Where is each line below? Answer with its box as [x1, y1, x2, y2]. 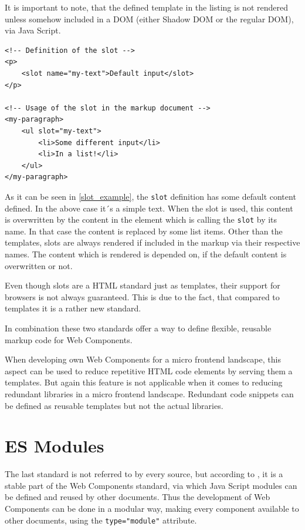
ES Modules [5, 434, 104, 458]
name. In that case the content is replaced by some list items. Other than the [5, 224, 283, 237]
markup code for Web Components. [5, 333, 133, 345]
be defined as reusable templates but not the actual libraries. [5, 399, 223, 411]
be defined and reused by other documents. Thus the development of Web [5, 491, 270, 503]
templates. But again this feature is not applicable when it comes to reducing [5, 376, 283, 388]
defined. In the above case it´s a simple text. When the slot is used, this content [5, 202, 293, 214]
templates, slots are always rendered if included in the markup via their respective [5, 236, 300, 249]
